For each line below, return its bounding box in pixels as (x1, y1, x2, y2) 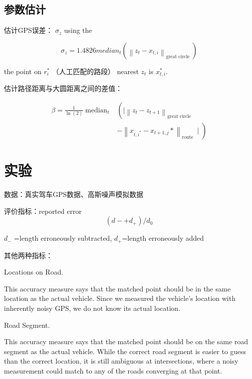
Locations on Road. (4, 267, 64, 277)
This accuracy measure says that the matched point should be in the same (4, 283, 231, 293)
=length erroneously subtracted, (14, 233, 112, 243)
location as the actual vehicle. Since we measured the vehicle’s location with (4, 293, 236, 303)
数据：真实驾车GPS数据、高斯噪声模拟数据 (4, 189, 144, 199)
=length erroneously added (122, 233, 204, 243)
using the (64, 25, 92, 35)
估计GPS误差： (4, 25, 53, 35)
